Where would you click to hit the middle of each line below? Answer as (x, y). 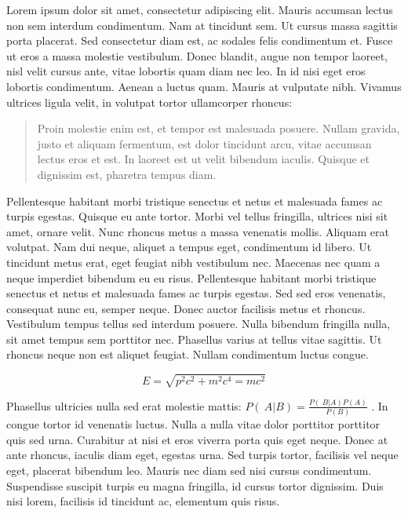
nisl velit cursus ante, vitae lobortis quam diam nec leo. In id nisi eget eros (186, 71)
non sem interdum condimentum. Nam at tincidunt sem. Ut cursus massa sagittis (202, 25)
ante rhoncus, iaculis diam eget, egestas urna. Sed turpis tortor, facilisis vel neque (202, 455)
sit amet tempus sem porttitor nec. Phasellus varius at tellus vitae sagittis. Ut (194, 339)
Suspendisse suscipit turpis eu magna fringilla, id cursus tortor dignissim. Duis (195, 485)
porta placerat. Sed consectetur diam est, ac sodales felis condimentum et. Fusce (200, 40)
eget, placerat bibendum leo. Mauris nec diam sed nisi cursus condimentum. (189, 470)
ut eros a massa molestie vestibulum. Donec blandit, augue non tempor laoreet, (197, 55)
